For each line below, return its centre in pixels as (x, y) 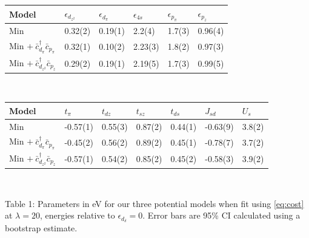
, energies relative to (77, 215)
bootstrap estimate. (41, 227)
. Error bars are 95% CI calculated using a (221, 215)
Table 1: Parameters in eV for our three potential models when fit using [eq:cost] (154, 203)
